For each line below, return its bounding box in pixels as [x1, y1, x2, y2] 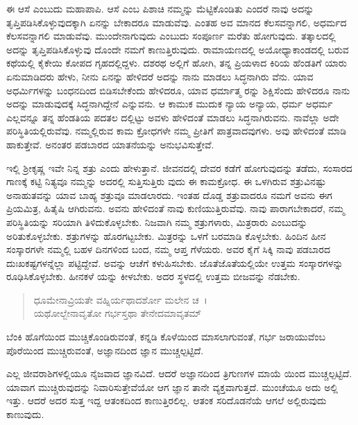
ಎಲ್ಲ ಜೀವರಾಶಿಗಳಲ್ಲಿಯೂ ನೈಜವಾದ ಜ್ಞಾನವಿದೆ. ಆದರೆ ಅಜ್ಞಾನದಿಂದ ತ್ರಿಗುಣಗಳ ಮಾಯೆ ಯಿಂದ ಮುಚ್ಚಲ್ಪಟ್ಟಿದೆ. [6, 366, 352, 381]
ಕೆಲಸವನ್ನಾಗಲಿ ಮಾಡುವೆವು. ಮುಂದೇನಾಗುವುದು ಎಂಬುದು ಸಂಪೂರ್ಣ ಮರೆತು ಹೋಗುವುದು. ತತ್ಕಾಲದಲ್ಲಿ [6, 28, 336, 43]
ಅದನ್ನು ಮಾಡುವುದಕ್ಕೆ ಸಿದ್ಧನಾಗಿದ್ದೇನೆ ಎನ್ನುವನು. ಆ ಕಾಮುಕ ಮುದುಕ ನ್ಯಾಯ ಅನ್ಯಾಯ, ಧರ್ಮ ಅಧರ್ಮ [6, 96, 333, 111]
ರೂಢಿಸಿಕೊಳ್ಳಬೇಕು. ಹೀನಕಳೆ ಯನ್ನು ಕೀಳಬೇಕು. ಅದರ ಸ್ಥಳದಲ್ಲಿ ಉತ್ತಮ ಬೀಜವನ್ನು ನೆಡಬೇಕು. [6, 269, 300, 284]
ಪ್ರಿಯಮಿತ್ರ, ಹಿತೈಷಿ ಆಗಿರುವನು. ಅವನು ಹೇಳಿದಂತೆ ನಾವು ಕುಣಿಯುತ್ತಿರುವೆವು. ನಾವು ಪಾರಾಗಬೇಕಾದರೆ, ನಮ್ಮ [6, 201, 345, 216]
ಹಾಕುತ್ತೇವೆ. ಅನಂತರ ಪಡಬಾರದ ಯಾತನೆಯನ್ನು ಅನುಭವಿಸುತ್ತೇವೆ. [6, 137, 214, 151]
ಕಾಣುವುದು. [6, 407, 44, 422]
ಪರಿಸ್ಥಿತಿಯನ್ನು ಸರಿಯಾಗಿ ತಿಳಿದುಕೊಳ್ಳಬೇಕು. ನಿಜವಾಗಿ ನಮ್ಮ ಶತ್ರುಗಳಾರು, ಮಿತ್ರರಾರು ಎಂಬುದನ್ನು [6, 214, 308, 229]
